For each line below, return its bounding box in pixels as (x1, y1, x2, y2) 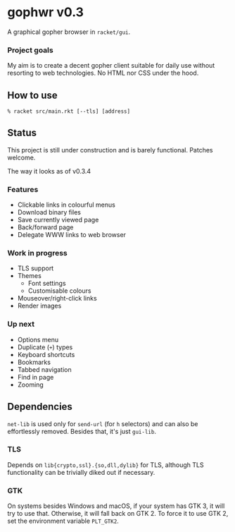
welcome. (7, 153, 36, 162)
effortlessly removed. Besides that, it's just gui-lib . (7, 427, 157, 435)
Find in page (17, 373, 54, 381)
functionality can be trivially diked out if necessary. (7, 468, 155, 476)
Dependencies (7, 401, 72, 413)
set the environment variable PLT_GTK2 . (7, 516, 120, 526)
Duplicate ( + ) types (17, 343, 73, 351)
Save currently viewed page (17, 216, 99, 224)
